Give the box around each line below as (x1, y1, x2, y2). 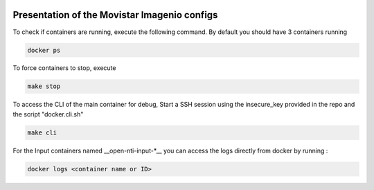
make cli (27, 128, 57, 137)
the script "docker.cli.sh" (12, 110, 84, 118)
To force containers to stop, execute (12, 64, 116, 72)
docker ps (27, 46, 61, 54)
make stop (27, 83, 61, 90)
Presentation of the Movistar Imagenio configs (12, 9, 218, 21)
